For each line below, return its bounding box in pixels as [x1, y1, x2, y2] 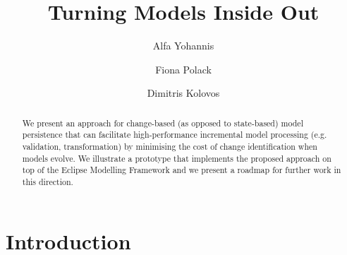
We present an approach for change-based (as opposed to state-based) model [22, 117, 303, 129]
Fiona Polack [155, 61, 212, 76]
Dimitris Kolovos [147, 85, 220, 100]
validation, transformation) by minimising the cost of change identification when [22, 141, 317, 153]
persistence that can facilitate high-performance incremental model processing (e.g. [22, 129, 327, 141]
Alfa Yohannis [152, 38, 214, 53]
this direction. [22, 175, 73, 187]
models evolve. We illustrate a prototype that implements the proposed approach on [22, 152, 331, 164]
